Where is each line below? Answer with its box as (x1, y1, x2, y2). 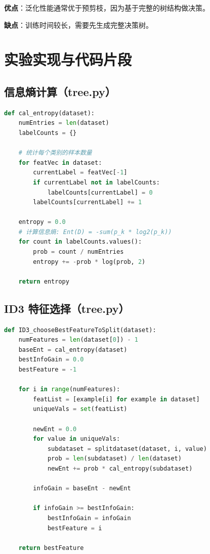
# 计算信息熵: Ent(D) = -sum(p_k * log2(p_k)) (18, 228, 172, 236)
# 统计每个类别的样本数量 (18, 149, 92, 157)
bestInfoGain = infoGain (47, 514, 131, 522)
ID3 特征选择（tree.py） (4, 300, 130, 316)
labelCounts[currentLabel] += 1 (33, 199, 142, 206)
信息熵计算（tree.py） (4, 83, 116, 99)
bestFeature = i (47, 524, 102, 532)
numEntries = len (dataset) (18, 119, 109, 127)
